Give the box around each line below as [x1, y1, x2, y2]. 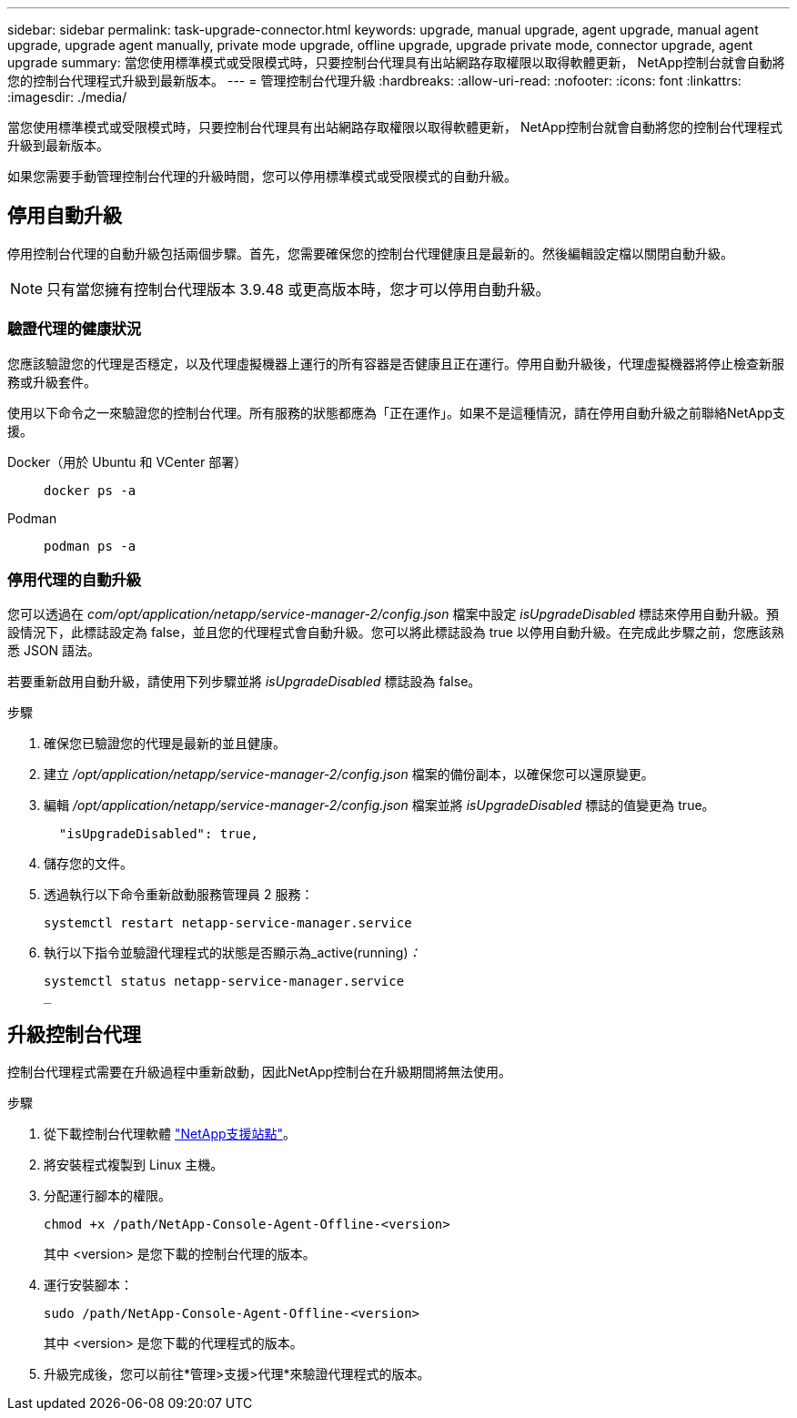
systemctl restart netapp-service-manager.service [44, 916, 412, 931]
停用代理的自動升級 [7, 570, 142, 589]
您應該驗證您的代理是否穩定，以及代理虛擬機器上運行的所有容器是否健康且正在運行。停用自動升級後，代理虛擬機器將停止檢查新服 [7, 355, 784, 371]
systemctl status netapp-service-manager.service [44, 974, 405, 989]
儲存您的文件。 [44, 856, 133, 872]
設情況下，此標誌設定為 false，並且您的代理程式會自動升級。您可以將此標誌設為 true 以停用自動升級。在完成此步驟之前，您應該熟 [7, 624, 784, 641]
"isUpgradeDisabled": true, [58, 826, 259, 842]
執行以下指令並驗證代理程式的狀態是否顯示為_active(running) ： [44, 945, 421, 961]
